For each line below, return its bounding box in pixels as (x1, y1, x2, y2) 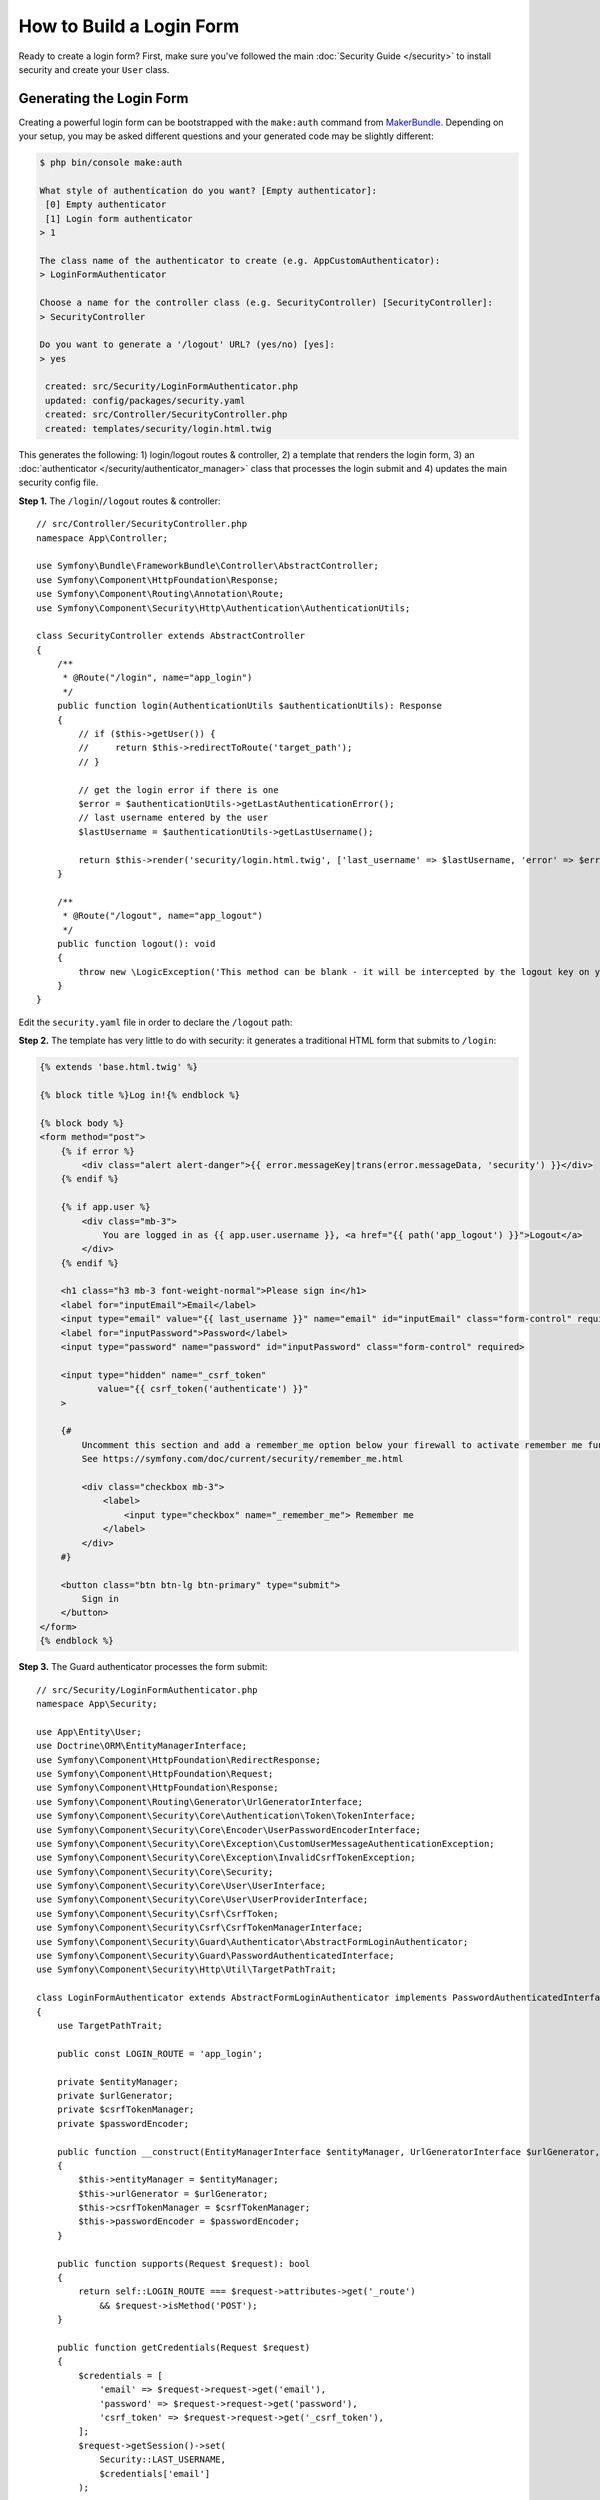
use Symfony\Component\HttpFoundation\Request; (36, 1768, 274, 1779)
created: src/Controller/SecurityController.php (45, 409, 288, 420)
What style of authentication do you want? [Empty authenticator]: (39, 185, 378, 196)
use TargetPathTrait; (56, 2020, 164, 2031)
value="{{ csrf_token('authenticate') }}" (97, 1383, 309, 1395)
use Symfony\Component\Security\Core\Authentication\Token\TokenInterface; (36, 1810, 416, 1822)
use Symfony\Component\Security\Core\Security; (36, 1866, 274, 1877)
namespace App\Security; (36, 1698, 158, 1710)
